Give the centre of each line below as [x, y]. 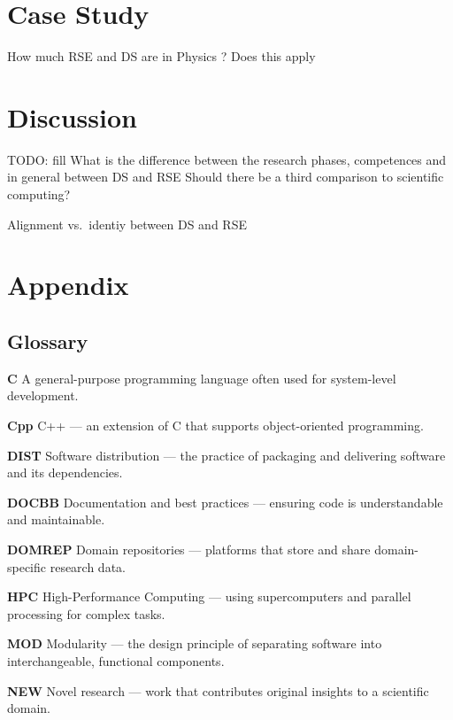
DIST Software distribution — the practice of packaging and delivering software [226, 455]
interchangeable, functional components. [116, 660]
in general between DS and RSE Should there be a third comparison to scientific [226, 177]
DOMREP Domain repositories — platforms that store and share [189, 549]
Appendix [68, 285]
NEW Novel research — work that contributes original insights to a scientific [218, 690]
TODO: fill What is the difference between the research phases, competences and [227, 159]
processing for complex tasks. [86, 613]
